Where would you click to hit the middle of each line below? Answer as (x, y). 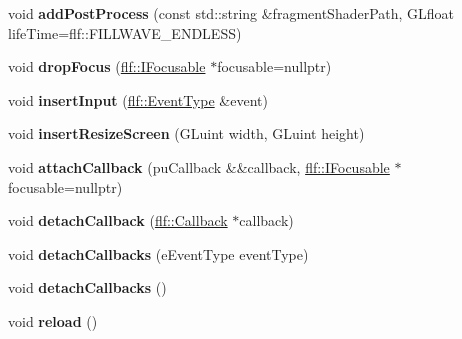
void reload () (53, 320)
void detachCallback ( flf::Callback (118, 220)
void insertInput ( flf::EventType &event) (138, 99)
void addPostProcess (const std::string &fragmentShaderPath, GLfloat (231, 13)
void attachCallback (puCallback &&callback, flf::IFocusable (199, 166)
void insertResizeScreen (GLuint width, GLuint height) (186, 133)
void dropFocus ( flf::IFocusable (107, 66)
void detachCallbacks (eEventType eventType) (158, 253)
